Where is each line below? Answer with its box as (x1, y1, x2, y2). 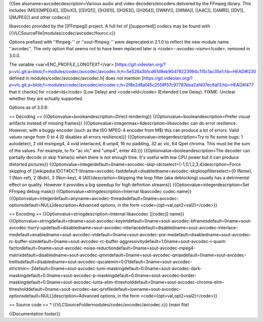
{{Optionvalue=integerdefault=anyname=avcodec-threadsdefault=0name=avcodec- (9, 195, 179, 201)
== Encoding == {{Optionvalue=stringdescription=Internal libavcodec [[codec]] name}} (9, 211, 185, 217)
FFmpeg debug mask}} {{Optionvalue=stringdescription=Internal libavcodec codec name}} (9, 189, 192, 194)
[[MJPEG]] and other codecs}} (9, 14, 71, 20)
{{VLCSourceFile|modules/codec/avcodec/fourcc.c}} (9, 30, 116, 36)
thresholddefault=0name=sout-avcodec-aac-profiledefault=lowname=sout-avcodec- (9, 286, 181, 292)
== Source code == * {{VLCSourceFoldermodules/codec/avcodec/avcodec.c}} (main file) (9, 302, 189, 308)
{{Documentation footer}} (9, 311, 60, 317)
